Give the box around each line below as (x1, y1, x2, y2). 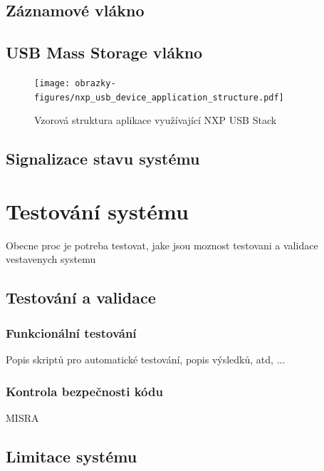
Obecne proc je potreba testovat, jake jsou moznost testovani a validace (6, 237, 318, 252)
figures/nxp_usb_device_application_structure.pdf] (34, 92, 284, 103)
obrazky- (75, 78, 116, 88)
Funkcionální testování (6, 324, 137, 341)
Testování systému (6, 196, 189, 225)
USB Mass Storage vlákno (6, 41, 203, 63)
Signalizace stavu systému (6, 147, 200, 170)
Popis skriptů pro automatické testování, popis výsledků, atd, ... (6, 351, 286, 366)
